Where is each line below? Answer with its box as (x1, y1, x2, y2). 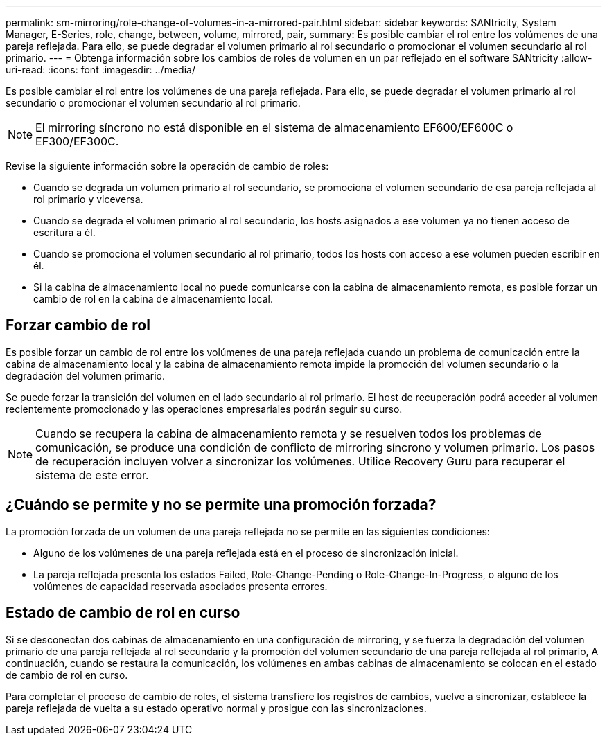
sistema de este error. (35, 467, 149, 482)
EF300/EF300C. (35, 134, 119, 148)
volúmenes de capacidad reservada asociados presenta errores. (33, 580, 328, 592)
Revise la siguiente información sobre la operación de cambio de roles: (6, 160, 329, 172)
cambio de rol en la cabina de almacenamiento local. (33, 293, 273, 305)
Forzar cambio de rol (6, 316, 150, 334)
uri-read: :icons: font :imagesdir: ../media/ (6, 64, 195, 75)
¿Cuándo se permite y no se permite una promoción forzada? (6, 496, 437, 514)
